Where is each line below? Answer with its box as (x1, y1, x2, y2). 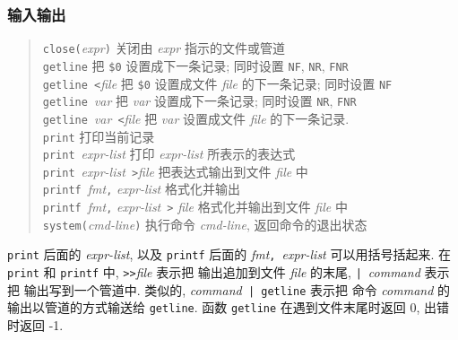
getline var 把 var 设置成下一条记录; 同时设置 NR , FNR (42, 92, 357, 110)
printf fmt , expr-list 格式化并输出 (42, 179, 240, 198)
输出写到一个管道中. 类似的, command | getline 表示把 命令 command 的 (23, 280, 450, 299)
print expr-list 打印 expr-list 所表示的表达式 (42, 144, 296, 163)
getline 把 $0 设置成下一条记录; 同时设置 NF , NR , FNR (42, 56, 349, 74)
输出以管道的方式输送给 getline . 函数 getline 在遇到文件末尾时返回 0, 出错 (7, 298, 450, 317)
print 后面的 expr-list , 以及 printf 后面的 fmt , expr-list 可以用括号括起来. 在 (7, 245, 451, 264)
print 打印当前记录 (42, 126, 155, 145)
